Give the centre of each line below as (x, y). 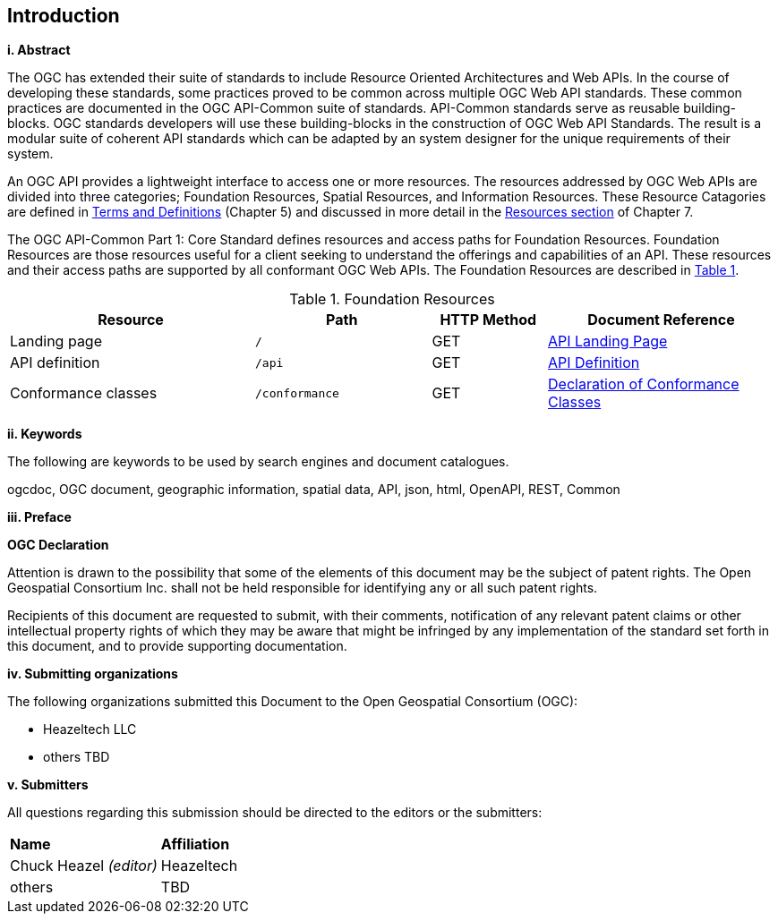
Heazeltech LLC (90, 729)
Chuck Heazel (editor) (84, 866)
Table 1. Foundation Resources (392, 299)
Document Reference (661, 320)
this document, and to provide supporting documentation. (177, 646)
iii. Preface (39, 517)
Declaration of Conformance (644, 384)
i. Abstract (39, 50)
